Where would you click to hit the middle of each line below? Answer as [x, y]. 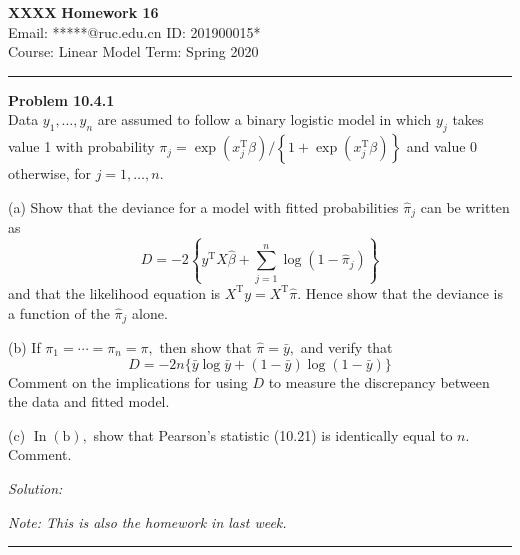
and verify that [346, 347]
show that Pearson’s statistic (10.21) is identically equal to [273, 434]
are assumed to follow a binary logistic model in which [264, 119]
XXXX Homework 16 [83, 12]
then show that [205, 347]
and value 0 [442, 146]
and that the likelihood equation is [114, 292]
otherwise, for [49, 173]
